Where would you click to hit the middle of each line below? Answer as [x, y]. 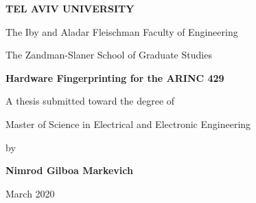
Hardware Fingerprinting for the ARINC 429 [115, 77]
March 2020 [30, 193]
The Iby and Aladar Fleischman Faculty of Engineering [122, 31]
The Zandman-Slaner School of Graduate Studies [109, 55]
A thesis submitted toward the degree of [90, 101]
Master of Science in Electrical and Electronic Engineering [128, 124]
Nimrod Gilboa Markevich [69, 170]
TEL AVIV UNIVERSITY [70, 8]
